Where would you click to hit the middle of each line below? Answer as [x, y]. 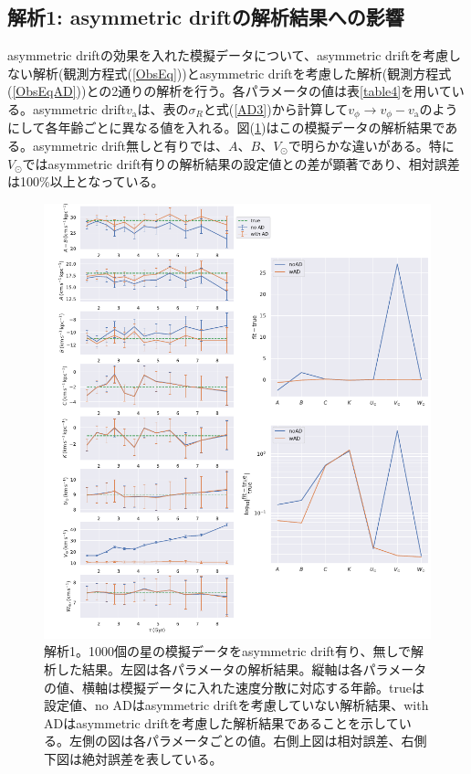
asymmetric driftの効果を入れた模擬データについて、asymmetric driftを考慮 [228, 55]
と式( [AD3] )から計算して [276, 108]
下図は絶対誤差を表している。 [133, 758]
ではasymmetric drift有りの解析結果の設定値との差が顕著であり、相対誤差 [241, 163]
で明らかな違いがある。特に [371, 146]
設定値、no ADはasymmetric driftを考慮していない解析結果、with [236, 705]
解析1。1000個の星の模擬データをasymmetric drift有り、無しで [228, 651]
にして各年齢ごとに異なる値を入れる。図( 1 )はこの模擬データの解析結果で [226, 127]
